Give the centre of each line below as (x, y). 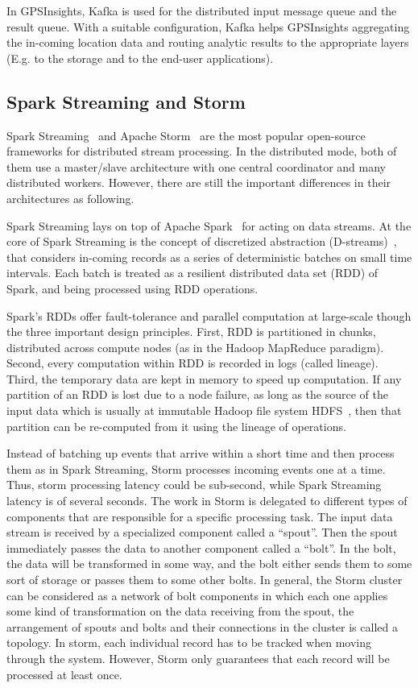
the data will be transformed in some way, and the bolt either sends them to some (209, 564)
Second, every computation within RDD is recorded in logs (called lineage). (192, 363)
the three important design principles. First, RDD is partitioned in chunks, (191, 332)
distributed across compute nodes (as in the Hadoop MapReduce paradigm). (195, 347)
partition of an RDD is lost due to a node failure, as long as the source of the (197, 394)
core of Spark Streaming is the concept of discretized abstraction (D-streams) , (202, 241)
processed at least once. (64, 674)
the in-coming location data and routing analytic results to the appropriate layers (208, 42)
